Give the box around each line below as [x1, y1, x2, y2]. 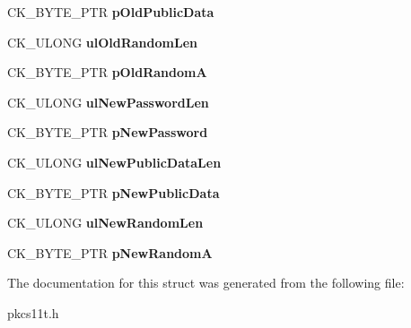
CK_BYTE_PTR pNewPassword [7, 123, 208, 142]
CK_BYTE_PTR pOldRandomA [7, 63, 207, 82]
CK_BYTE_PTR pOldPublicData [7, 3, 214, 21]
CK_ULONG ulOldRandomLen [7, 32, 197, 51]
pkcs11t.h [7, 303, 59, 322]
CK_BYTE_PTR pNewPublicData [7, 183, 220, 202]
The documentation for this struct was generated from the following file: [7, 273, 405, 292]
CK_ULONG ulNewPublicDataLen [7, 152, 222, 171]
